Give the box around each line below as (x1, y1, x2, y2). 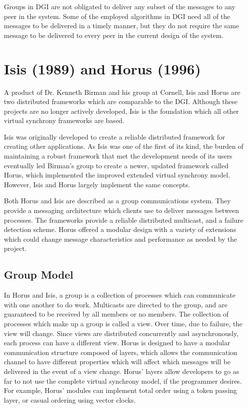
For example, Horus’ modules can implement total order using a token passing (4, 385, 237, 395)
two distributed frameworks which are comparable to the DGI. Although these (4, 96, 238, 106)
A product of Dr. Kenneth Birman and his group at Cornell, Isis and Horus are (4, 87, 240, 97)
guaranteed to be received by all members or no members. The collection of (4, 309, 229, 319)
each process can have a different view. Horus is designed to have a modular (4, 337, 230, 348)
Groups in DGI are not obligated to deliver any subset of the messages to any (4, 1, 235, 11)
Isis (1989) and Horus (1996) (4, 58, 201, 78)
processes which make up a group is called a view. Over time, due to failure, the (4, 318, 243, 328)
